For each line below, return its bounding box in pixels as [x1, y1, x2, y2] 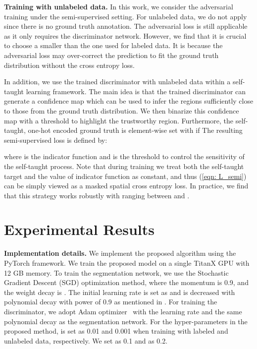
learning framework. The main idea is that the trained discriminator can [26, 86, 246, 96]
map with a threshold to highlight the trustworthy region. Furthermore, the [4, 115, 234, 125]
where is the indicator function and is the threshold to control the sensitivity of [4, 151, 245, 162]
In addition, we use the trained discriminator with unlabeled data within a [4, 76, 231, 87]
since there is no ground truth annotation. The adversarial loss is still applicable [4, 21, 248, 31]
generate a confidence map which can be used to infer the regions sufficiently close [4, 96, 254, 106]
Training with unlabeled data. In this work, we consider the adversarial [4, 1, 233, 11]
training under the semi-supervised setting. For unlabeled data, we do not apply [4, 11, 247, 21]
